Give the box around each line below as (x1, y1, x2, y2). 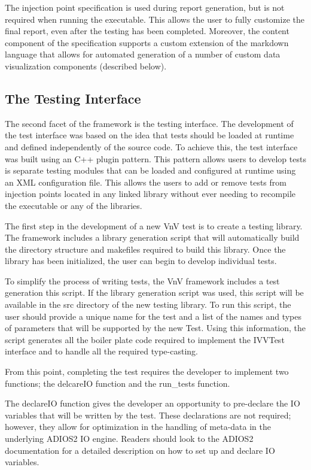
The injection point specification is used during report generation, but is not (5, 1, 285, 13)
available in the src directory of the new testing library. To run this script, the (5, 298, 291, 311)
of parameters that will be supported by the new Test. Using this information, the (5, 322, 306, 334)
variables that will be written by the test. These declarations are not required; (5, 408, 291, 421)
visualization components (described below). (5, 59, 167, 72)
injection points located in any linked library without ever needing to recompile (5, 187, 295, 200)
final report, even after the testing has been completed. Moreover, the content (5, 25, 289, 37)
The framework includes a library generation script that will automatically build (5, 231, 300, 244)
